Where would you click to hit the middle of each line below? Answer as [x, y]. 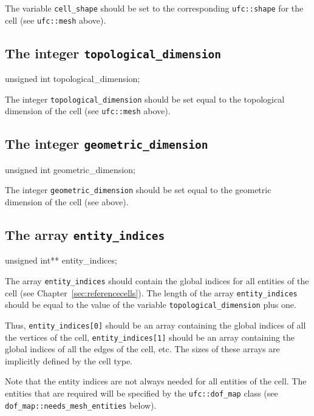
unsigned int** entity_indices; [61, 260]
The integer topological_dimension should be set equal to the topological [145, 99]
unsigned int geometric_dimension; [70, 169]
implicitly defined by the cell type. [69, 360]
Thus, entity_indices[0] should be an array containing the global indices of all [155, 325]
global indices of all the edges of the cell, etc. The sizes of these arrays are [142, 349]
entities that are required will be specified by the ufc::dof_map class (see [142, 393]
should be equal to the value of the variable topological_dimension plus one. [151, 305]
